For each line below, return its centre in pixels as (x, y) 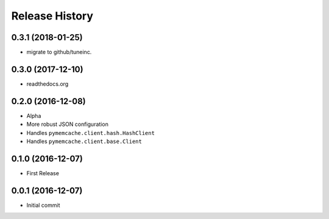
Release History (52, 16)
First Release (43, 173)
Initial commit (43, 205)
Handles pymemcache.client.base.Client (84, 141)
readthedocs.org (48, 84)
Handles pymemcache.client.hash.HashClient (91, 133)
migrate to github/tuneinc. (59, 52)
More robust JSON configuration (68, 124)
